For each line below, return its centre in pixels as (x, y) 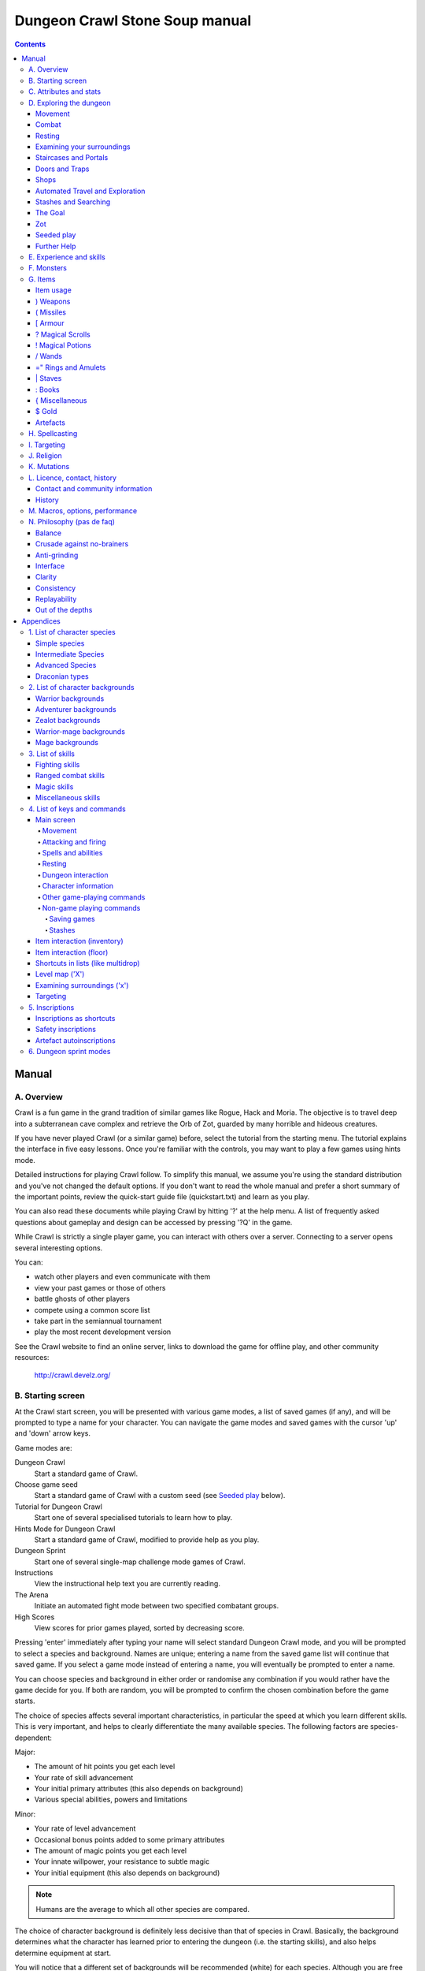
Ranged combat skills (70, 776)
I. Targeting (47, 445)
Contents (30, 44)
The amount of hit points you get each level (105, 1767)
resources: (32, 1358)
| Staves (49, 378)
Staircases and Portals (72, 158)
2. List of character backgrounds (81, 687)
